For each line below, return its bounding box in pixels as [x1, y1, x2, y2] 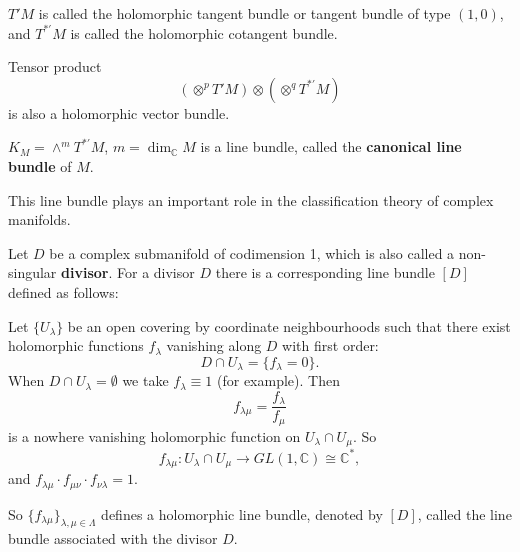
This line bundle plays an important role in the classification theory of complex [8, 189, 494, 210]
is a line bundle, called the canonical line [200, 136, 462, 157]
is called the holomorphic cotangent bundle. [70, 22, 338, 43]
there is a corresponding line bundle [215, 262, 435, 283]
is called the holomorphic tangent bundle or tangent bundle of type [38, 3, 451, 23]
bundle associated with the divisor [8, 528, 218, 549]
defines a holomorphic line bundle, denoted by [101, 503, 383, 524]
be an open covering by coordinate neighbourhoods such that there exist [67, 315, 511, 336]
